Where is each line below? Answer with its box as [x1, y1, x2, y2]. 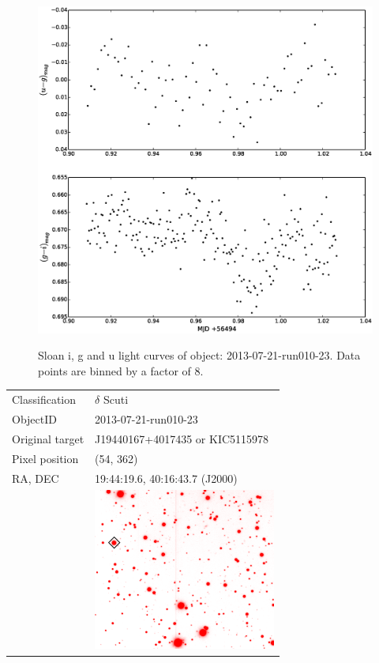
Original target [12, 430, 84, 446]
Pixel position [12, 450, 79, 466]
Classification [12, 391, 77, 408]
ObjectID [12, 411, 57, 428]
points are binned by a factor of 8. [38, 362, 204, 379]
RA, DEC [12, 469, 59, 486]
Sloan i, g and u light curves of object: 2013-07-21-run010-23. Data [38, 347, 361, 364]
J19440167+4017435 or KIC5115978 [95, 430, 269, 446]
